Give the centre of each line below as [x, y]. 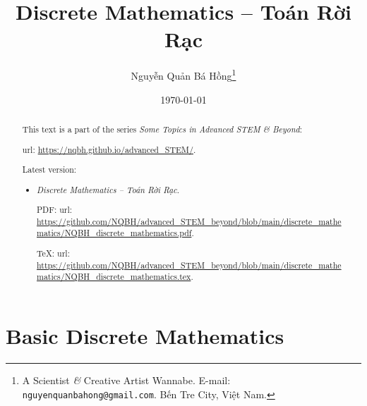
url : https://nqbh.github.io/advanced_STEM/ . [109, 149]
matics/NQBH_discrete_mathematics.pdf [114, 233]
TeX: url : [53, 253]
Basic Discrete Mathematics [145, 335]
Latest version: [49, 170]
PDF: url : [55, 210]
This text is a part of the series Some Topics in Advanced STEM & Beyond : [162, 129]
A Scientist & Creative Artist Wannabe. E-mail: [126, 380]
